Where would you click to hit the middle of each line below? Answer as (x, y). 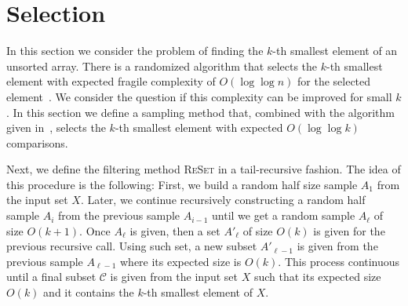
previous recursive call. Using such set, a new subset (132, 246)
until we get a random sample (284, 215)
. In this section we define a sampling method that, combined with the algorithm (200, 112)
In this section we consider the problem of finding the (135, 51)
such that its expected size (317, 277)
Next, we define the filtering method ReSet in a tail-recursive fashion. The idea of (204, 169)
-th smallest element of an (335, 51)
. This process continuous (339, 261)
